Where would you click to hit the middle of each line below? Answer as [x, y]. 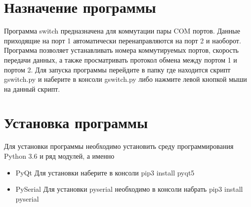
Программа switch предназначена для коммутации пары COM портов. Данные [122, 31]
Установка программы [76, 122]
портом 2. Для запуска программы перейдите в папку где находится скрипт [117, 69]
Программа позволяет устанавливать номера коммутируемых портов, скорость [121, 50]
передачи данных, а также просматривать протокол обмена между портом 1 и [121, 59]
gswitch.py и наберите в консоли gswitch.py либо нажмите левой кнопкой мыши [125, 79]
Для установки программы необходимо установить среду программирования [119, 146]
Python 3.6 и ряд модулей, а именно [59, 156]
